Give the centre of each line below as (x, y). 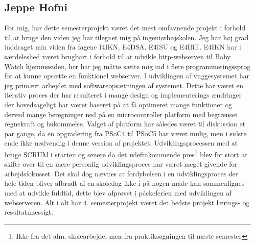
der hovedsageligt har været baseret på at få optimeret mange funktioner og (118, 104)
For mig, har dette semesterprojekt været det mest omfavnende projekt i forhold (125, 28)
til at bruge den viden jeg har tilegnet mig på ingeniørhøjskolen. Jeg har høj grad (127, 37)
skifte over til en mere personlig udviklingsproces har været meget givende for (121, 164)
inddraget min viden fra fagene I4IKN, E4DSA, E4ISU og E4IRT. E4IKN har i (123, 47)
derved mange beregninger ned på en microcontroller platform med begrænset (121, 114)
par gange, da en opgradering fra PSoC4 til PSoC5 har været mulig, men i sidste (126, 133)
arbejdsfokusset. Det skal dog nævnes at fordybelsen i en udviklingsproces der (121, 173)
